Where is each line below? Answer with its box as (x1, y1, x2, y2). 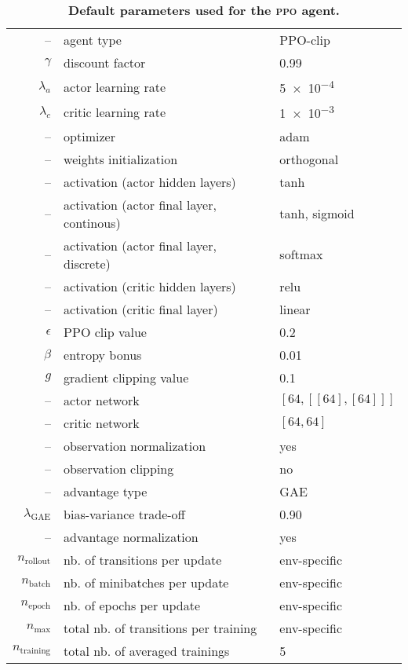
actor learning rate (64, 77, 166, 96)
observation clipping (64, 459, 174, 478)
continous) (64, 213, 121, 232)
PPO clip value (64, 322, 147, 341)
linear (279, 299, 311, 318)
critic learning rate (64, 102, 166, 121)
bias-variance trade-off (64, 504, 185, 523)
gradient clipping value (64, 368, 189, 386)
